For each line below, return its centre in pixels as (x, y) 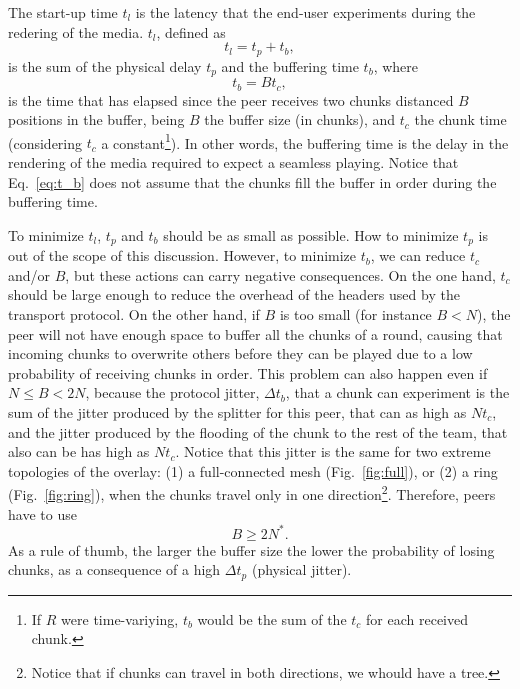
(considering (45, 142)
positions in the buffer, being (96, 119)
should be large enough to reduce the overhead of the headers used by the (234, 294)
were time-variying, (120, 618)
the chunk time (460, 119)
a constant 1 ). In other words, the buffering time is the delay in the (305, 141)
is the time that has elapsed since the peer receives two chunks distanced (231, 99)
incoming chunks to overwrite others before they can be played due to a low (240, 353)
